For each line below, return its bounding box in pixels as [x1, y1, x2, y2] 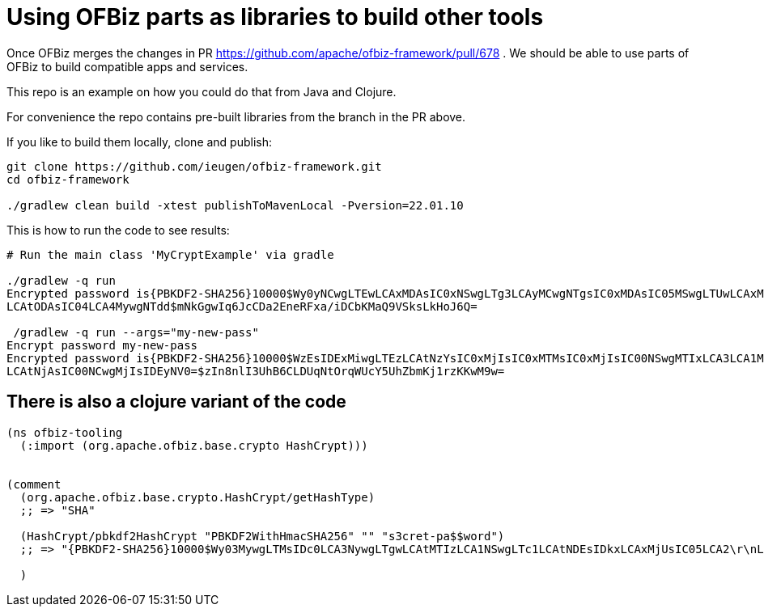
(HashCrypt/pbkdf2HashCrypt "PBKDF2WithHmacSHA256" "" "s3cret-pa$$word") [19, 529, 505, 543]
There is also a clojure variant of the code [6, 391, 346, 412]
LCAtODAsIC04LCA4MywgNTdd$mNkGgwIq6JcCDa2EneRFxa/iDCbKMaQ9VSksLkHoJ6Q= [6, 299, 477, 313]
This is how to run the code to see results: [6, 222, 230, 237]
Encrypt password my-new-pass [6, 338, 198, 352]
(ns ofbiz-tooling [6, 425, 123, 439]
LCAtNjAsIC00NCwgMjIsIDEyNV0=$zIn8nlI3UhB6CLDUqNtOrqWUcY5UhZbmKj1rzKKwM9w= [6, 364, 505, 378]
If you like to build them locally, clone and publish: [6, 134, 273, 149]
